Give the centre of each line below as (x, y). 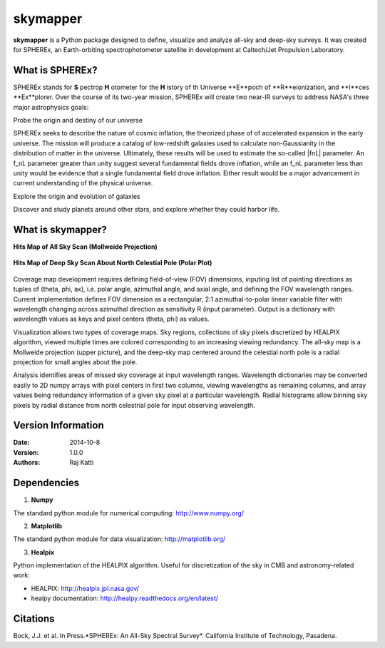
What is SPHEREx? (55, 70)
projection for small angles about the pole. (75, 362)
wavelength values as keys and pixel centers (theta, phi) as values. (111, 319)
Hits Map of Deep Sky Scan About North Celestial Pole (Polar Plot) (113, 263)
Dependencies (46, 483)
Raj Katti (82, 463)
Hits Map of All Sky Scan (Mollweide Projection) (86, 247)
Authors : (27, 463)
